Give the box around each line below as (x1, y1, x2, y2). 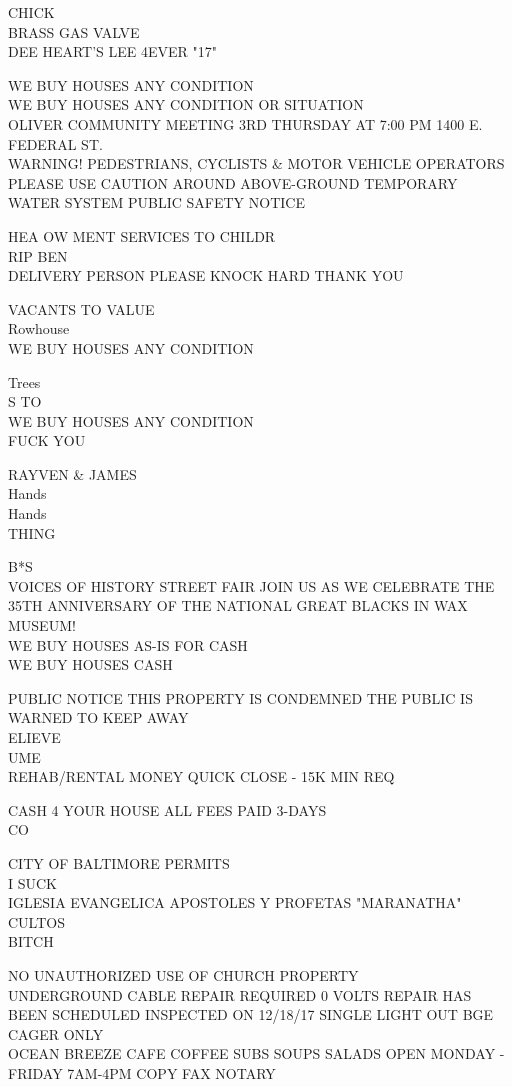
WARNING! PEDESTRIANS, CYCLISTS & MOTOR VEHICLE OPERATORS (8, 153, 505, 174)
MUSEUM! (8, 615, 76, 636)
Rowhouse (8, 318, 70, 339)
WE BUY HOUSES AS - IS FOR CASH (8, 634, 248, 655)
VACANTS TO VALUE (8, 298, 155, 319)
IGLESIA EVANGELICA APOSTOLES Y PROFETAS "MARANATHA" (8, 892, 462, 913)
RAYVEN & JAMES (8, 463, 137, 484)
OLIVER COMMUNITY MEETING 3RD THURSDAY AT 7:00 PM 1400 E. (8, 113, 483, 134)
